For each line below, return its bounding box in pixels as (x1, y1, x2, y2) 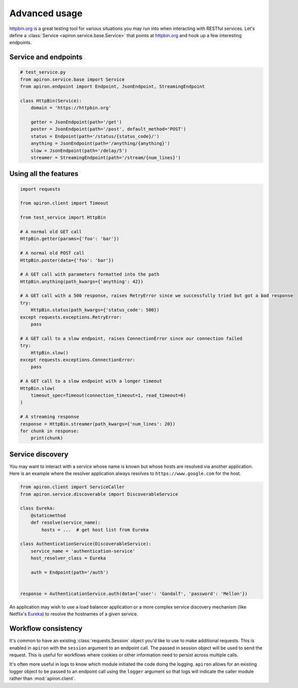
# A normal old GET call (20, 229, 82, 234)
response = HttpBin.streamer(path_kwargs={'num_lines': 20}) (20, 421, 176, 427)
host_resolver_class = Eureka (30, 555, 106, 561)
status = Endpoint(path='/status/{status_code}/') (30, 133, 159, 139)
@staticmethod (30, 513, 66, 518)
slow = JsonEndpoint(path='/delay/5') (30, 147, 127, 154)
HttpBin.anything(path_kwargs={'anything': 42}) (20, 279, 144, 284)
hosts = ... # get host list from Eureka (41, 527, 149, 532)
